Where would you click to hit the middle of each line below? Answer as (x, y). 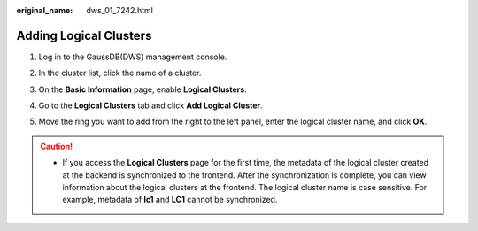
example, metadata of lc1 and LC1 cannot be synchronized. (170, 200)
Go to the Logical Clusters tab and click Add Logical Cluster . (150, 105)
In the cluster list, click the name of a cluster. (120, 73)
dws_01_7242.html (120, 10)
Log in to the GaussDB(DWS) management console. (133, 57)
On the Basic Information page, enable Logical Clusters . (143, 89)
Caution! (57, 146)
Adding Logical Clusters (84, 35)
